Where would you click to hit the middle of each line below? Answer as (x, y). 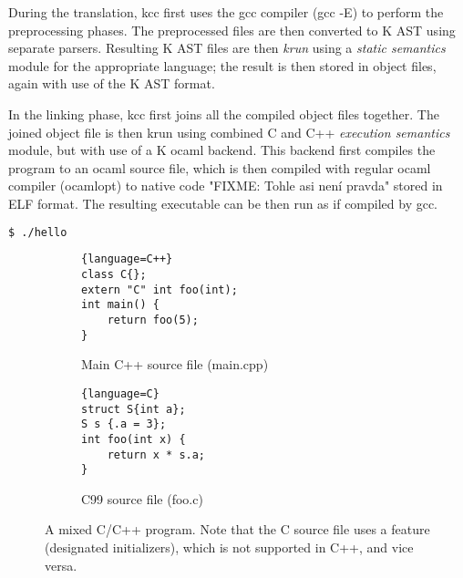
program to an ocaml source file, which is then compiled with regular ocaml (220, 167)
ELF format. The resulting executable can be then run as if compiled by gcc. (223, 203)
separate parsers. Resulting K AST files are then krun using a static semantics (227, 48)
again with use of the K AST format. (112, 83)
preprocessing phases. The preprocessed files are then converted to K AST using (232, 30)
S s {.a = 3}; (124, 424)
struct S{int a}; (134, 409)
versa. (61, 565)
